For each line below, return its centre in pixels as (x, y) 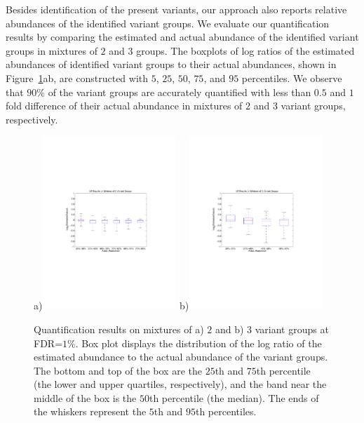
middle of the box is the (85, 397)
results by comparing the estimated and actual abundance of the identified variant (182, 37)
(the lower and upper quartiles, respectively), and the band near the (180, 384)
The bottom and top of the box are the (118, 370)
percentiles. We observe (292, 78)
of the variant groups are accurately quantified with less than (180, 92)
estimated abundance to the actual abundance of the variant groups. (181, 357)
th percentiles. (226, 411)
